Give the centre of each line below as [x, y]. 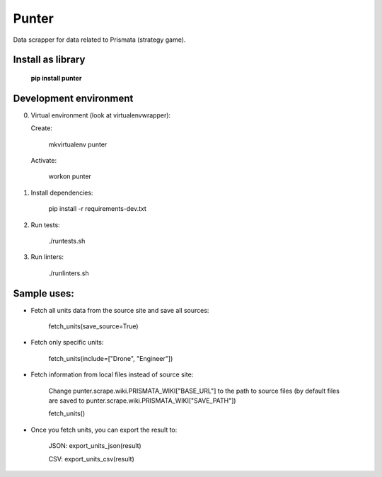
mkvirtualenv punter [78, 144]
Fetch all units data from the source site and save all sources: [120, 310]
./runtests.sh [67, 241]
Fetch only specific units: [67, 343]
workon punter [70, 176]
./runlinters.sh [69, 273]
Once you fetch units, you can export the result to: [104, 430]
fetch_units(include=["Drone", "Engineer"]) [111, 358]
